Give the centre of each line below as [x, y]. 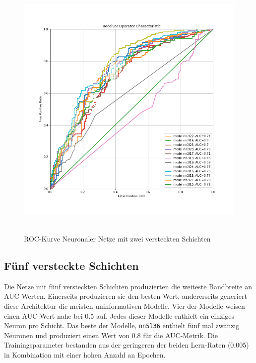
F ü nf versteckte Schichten [71, 265]
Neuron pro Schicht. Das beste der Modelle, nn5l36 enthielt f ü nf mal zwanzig [122, 325]
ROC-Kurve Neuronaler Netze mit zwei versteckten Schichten [117, 238]
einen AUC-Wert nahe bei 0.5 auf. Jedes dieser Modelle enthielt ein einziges [119, 315]
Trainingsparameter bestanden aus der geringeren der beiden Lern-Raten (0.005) [127, 345]
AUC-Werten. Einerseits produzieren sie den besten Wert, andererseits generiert [126, 296]
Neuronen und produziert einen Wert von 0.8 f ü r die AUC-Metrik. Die [111, 335]
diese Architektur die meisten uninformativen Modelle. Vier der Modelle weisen [125, 305]
